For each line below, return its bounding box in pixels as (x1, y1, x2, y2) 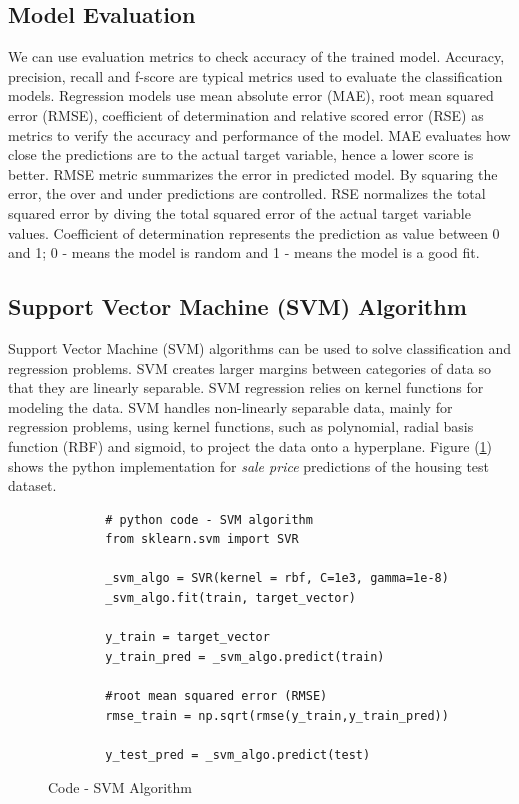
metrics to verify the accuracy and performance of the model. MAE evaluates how (8, 124, 511, 145)
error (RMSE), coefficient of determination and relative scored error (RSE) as (8, 104, 484, 125)
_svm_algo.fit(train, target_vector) (105, 591, 356, 606)
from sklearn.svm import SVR (105, 532, 299, 547)
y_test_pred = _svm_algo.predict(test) (105, 747, 371, 762)
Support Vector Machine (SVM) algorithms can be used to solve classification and (8, 337, 511, 358)
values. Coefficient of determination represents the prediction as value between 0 (8, 222, 500, 243)
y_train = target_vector (105, 630, 270, 645)
